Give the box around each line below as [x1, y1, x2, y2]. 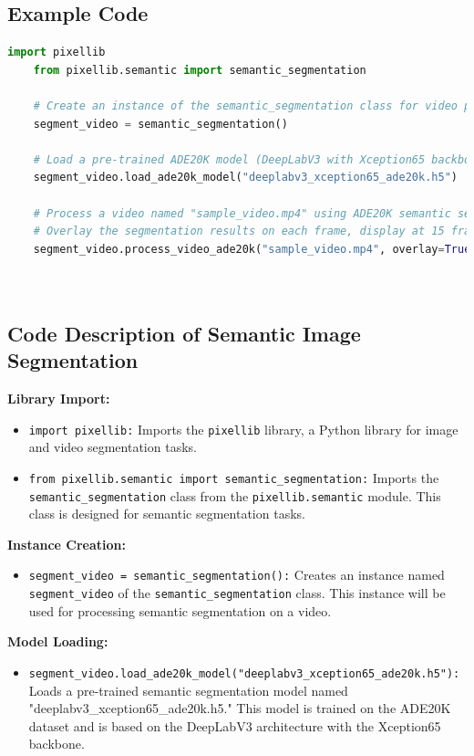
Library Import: [7, 389, 110, 408]
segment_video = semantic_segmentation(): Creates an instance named [28, 565, 445, 584]
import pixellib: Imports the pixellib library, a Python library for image [28, 419, 459, 438]
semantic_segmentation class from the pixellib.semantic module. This [28, 486, 441, 505]
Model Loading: [7, 632, 108, 651]
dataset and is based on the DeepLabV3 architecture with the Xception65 [28, 716, 441, 735]
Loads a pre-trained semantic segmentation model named [28, 680, 348, 699]
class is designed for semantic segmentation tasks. [28, 504, 305, 523]
